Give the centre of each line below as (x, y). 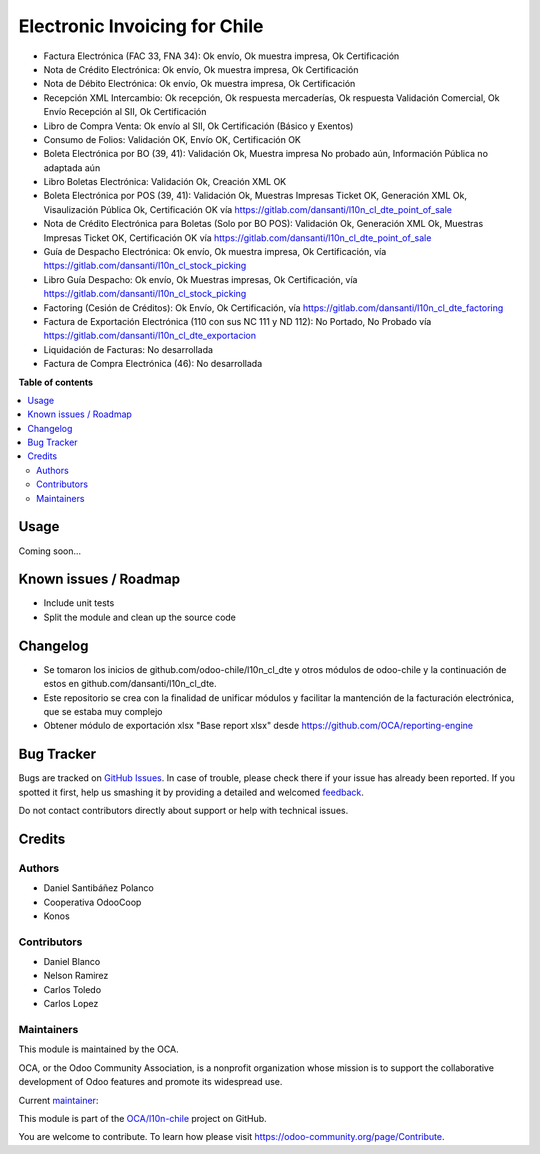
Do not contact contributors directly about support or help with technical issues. (183, 811)
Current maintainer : (58, 1100)
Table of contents (56, 382)
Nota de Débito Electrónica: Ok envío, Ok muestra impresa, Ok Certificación (199, 84)
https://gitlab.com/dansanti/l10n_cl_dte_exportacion (150, 336)
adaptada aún (72, 167)
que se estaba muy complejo (103, 711)
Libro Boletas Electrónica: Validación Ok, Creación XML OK (165, 182)
